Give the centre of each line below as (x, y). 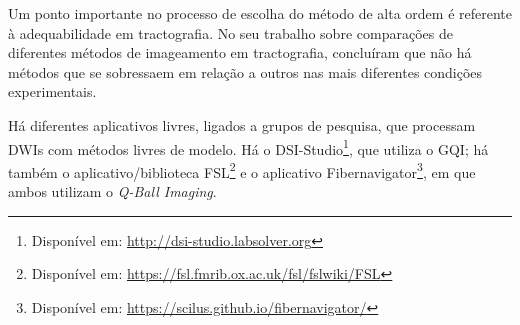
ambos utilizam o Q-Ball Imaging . (112, 191)
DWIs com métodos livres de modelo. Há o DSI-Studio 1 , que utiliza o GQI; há (248, 147)
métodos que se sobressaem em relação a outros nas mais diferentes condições (245, 71)
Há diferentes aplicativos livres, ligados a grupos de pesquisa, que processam (242, 124)
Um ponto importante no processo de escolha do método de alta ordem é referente (260, 13)
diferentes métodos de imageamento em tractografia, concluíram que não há (240, 52)
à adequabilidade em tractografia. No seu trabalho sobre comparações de (230, 32)
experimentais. (52, 91)
